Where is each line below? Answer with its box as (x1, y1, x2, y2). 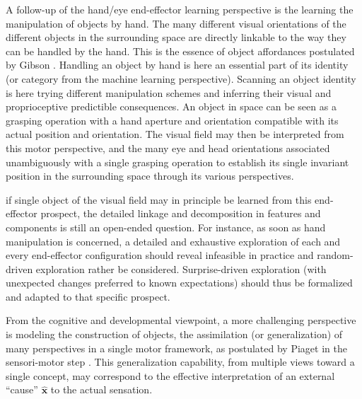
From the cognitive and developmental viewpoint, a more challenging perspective (6, 313, 356, 328)
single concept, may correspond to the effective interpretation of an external (6, 368, 335, 383)
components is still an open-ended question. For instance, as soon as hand (6, 219, 326, 234)
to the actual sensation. (50, 382, 153, 397)
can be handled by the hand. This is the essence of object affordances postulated (6, 43, 355, 58)
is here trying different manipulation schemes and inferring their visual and (6, 85, 332, 100)
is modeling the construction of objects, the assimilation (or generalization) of (6, 327, 343, 342)
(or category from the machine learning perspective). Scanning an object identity (6, 71, 356, 86)
